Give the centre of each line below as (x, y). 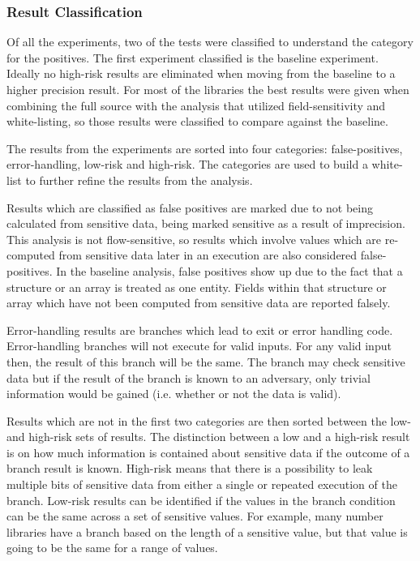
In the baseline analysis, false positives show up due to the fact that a (229, 270)
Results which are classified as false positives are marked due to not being (190, 207)
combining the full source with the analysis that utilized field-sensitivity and (196, 105)
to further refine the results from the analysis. (139, 180)
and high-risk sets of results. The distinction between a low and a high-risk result (208, 437)
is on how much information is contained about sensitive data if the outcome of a (208, 452)
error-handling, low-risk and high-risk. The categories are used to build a (187, 164)
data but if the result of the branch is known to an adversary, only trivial (189, 377)
